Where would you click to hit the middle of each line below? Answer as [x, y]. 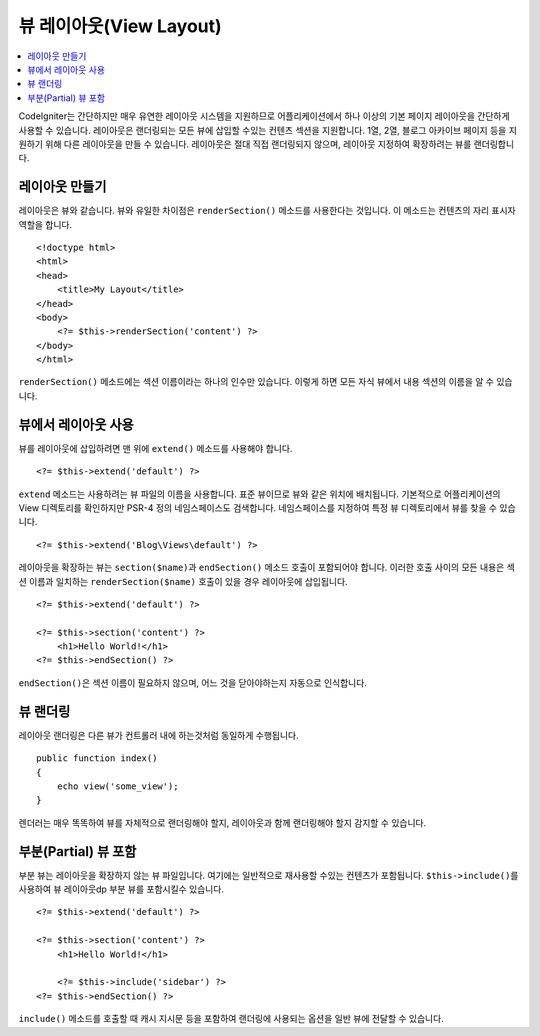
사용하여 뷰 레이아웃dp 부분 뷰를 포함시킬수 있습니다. [121, 889]
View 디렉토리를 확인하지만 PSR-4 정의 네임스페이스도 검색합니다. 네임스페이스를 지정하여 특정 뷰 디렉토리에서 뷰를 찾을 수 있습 [267, 507]
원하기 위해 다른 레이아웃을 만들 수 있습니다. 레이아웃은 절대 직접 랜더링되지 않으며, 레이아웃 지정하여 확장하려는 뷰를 [245, 144]
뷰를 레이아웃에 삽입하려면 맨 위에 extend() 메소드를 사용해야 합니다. [155, 448]
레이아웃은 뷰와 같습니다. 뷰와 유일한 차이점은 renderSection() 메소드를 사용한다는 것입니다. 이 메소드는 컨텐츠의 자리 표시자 [267, 211]
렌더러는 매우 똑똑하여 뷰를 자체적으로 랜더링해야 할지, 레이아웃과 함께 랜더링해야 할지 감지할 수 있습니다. [222, 822]
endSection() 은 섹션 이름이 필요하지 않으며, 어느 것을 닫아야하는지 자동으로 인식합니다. [192, 682]
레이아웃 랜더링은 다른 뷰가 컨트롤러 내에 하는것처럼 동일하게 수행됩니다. [158, 735]
